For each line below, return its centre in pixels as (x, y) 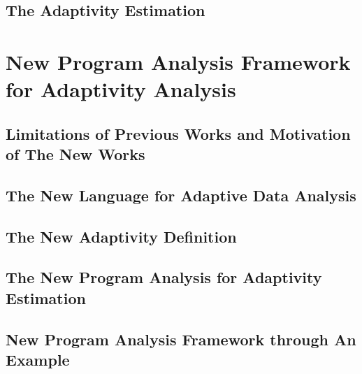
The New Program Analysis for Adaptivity (164, 277)
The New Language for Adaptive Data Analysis (181, 195)
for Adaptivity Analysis (121, 89)
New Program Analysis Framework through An (181, 339)
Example (38, 360)
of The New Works (75, 154)
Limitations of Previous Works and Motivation (178, 133)
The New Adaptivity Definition (121, 236)
